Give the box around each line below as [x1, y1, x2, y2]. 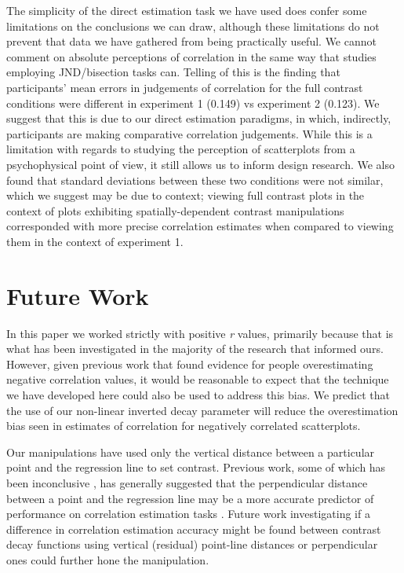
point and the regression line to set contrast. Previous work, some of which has [6, 459, 386, 476]
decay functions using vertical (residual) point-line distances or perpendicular [6, 536, 378, 553]
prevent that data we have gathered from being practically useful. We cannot [6, 33, 377, 50]
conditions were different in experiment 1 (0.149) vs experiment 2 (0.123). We [6, 94, 380, 111]
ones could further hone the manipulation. [6, 551, 209, 567]
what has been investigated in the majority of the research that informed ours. [6, 340, 384, 357]
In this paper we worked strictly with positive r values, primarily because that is [6, 325, 394, 341]
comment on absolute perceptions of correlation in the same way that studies [6, 48, 377, 64]
